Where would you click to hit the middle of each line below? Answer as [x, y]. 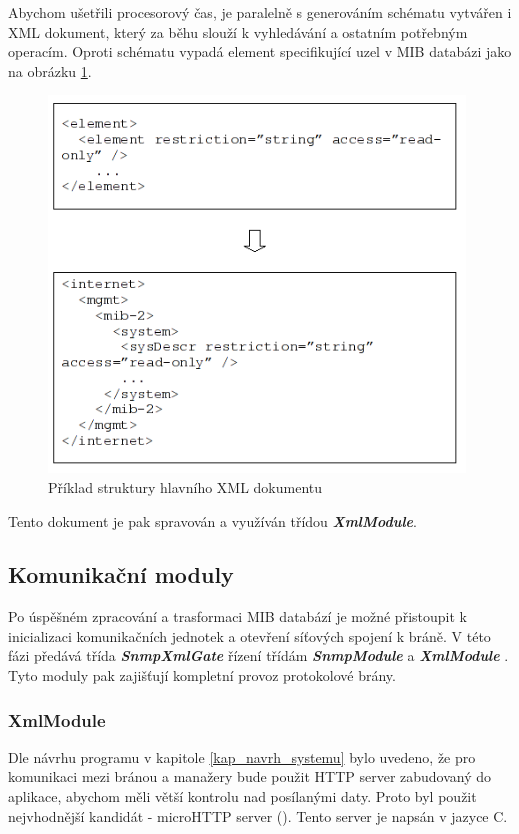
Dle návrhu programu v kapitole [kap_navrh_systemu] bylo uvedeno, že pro [242, 756]
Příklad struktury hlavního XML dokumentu [185, 486]
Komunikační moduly [121, 574]
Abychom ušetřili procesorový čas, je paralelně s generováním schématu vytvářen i [260, 12]
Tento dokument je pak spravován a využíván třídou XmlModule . [212, 520]
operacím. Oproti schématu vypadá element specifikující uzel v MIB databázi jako [260, 51]
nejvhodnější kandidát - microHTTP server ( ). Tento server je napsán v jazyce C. [258, 815]
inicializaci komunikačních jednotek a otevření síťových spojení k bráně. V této [249, 635]
